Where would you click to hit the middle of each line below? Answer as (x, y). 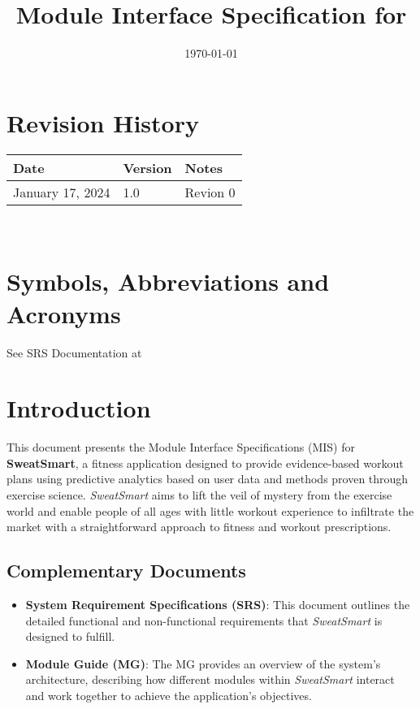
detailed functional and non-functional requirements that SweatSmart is (204, 620)
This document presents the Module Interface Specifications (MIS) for (181, 447)
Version (147, 167)
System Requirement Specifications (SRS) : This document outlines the (218, 605)
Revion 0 (210, 192)
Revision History (103, 122)
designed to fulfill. (70, 636)
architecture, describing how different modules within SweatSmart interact (210, 679)
